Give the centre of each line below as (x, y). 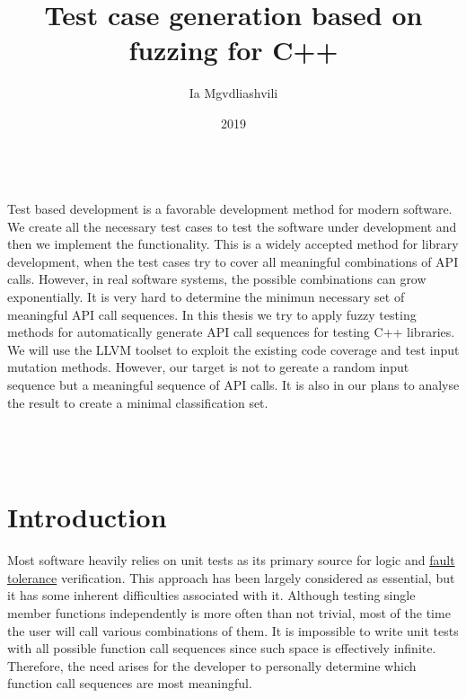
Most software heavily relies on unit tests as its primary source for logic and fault (231, 560)
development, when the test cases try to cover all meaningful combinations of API (233, 261)
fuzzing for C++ (233, 50)
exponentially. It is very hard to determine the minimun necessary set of (206, 297)
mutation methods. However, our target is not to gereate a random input (208, 367)
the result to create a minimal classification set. (138, 402)
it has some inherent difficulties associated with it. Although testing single (211, 595)
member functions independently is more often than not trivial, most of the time (229, 612)
